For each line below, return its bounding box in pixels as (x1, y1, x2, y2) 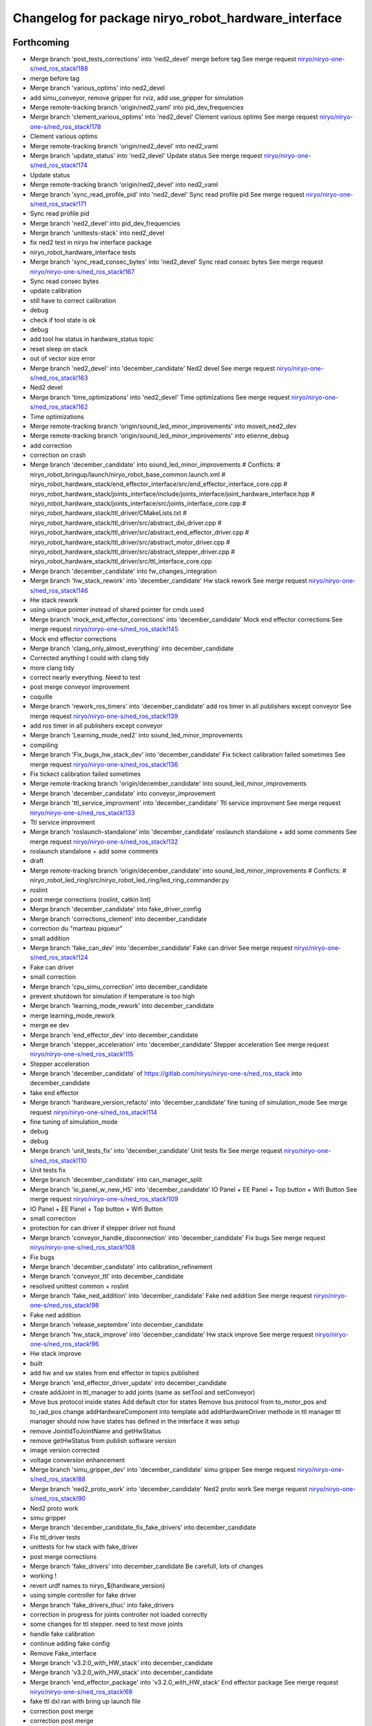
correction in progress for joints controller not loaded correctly (30, 1610, 208, 1618)
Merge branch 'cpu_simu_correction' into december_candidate (30, 982, 208, 991)
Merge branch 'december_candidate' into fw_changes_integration (30, 567, 217, 575)
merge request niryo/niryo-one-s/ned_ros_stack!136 (30, 760, 178, 768)
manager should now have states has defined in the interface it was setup (30, 1417, 240, 1426)
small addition (30, 934, 70, 942)
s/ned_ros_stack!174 (30, 161, 87, 169)
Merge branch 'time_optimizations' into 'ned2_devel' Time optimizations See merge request (30, 393, 290, 401)
